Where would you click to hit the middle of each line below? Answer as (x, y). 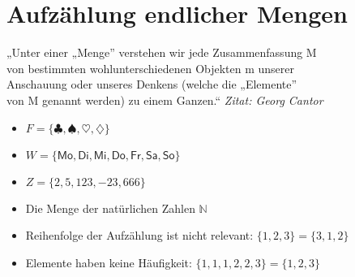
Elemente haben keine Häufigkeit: (109, 262)
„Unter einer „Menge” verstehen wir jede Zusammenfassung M (162, 52)
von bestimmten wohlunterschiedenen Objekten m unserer (151, 68)
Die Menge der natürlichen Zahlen (110, 208)
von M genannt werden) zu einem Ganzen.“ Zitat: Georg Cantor (165, 100)
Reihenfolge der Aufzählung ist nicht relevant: (139, 235)
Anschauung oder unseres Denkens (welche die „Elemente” (152, 84)
